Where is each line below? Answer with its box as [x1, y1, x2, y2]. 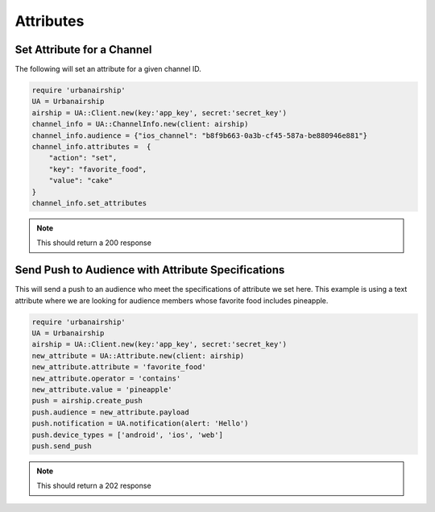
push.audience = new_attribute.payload [31, 407, 189, 417]
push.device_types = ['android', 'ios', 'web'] [31, 430, 223, 439]
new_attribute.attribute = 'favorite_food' [31, 363, 207, 372]
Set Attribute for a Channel [14, 43, 152, 56]
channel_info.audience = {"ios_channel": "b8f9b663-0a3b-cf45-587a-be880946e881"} [31, 131, 368, 140]
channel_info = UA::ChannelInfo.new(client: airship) [31, 119, 249, 129]
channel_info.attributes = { [31, 142, 151, 151]
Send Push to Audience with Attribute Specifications [14, 263, 285, 277]
